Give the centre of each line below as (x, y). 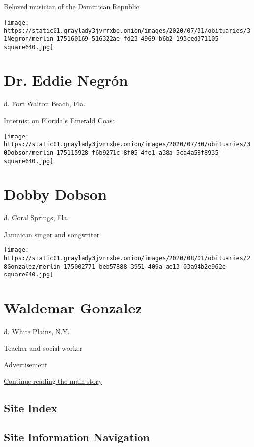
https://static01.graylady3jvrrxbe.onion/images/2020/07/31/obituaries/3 (127, 31)
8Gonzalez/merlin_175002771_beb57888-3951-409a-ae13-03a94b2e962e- (117, 266)
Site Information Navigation (77, 436)
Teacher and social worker (43, 348)
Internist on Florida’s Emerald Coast (59, 120)
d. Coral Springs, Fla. (37, 218)
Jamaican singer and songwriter (52, 234)
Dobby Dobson (55, 194)
